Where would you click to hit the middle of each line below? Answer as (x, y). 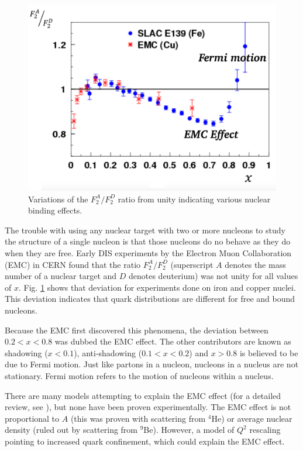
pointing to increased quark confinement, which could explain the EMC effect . (145, 441)
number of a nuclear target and (61, 276)
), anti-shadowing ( (108, 352)
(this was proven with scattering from (138, 418)
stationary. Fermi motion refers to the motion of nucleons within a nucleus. (139, 375)
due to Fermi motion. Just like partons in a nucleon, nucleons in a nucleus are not (152, 364)
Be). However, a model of (189, 430)
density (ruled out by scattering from (71, 430)
